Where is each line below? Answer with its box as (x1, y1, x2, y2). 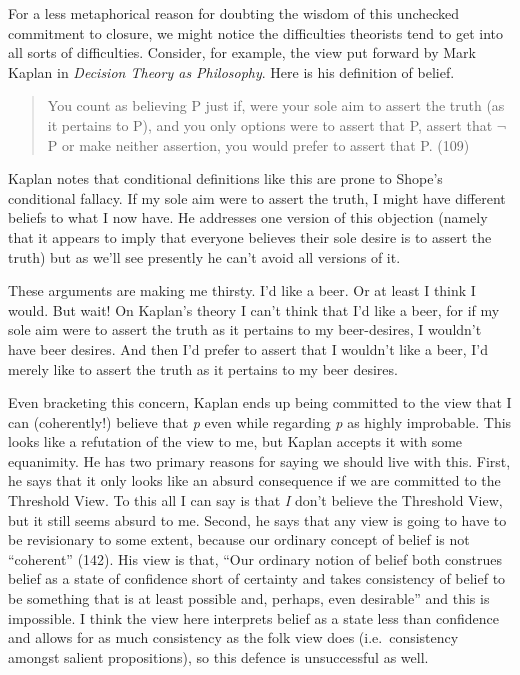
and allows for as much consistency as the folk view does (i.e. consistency (8, 627, 459, 648)
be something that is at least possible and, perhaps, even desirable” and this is (8, 588, 490, 609)
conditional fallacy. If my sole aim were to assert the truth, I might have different (8, 187, 506, 208)
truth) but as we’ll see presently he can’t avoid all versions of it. (8, 246, 401, 267)
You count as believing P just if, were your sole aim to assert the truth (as (47, 95, 505, 116)
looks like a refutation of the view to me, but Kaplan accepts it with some (8, 431, 463, 452)
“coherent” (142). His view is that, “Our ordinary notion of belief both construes (8, 548, 503, 569)
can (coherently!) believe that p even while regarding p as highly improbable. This (8, 411, 512, 432)
